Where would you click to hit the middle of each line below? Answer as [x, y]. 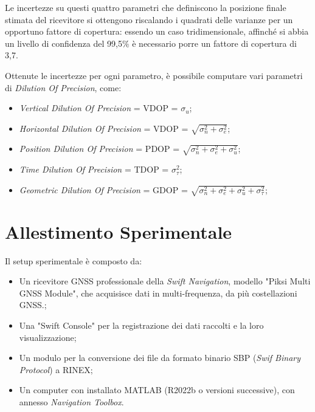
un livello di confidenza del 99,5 [64, 43]
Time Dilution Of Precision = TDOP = [94, 169]
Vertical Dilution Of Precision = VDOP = [99, 108]
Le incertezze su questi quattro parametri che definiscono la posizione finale [146, 7]
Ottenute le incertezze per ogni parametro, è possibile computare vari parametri [154, 75]
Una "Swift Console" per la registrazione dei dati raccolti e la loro [141, 325]
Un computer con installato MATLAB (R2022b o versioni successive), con [157, 390]
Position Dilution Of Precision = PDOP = [99, 149]
